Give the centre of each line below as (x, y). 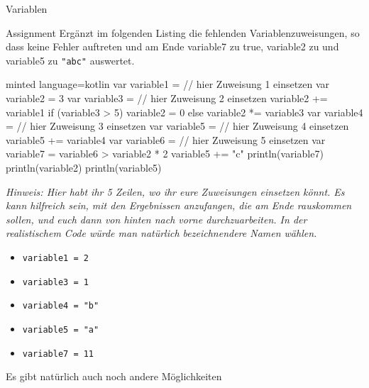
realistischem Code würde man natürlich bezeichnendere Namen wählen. (161, 233)
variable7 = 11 (58, 354)
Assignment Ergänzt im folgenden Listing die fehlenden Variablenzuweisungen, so (183, 32)
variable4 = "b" (61, 306)
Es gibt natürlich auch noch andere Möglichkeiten (114, 376)
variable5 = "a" (61, 329)
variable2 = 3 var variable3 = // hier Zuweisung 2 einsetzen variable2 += (167, 98)
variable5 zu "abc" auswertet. (70, 60)
